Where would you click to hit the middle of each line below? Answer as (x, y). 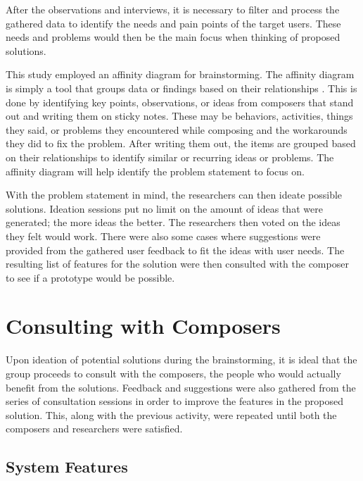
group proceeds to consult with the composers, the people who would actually (173, 373)
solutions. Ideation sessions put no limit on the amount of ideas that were (164, 208)
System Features (67, 467)
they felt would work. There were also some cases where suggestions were (163, 236)
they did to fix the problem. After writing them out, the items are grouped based (181, 143)
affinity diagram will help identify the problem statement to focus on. (155, 171)
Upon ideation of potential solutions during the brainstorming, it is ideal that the (181, 360)
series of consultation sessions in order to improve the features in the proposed (175, 401)
